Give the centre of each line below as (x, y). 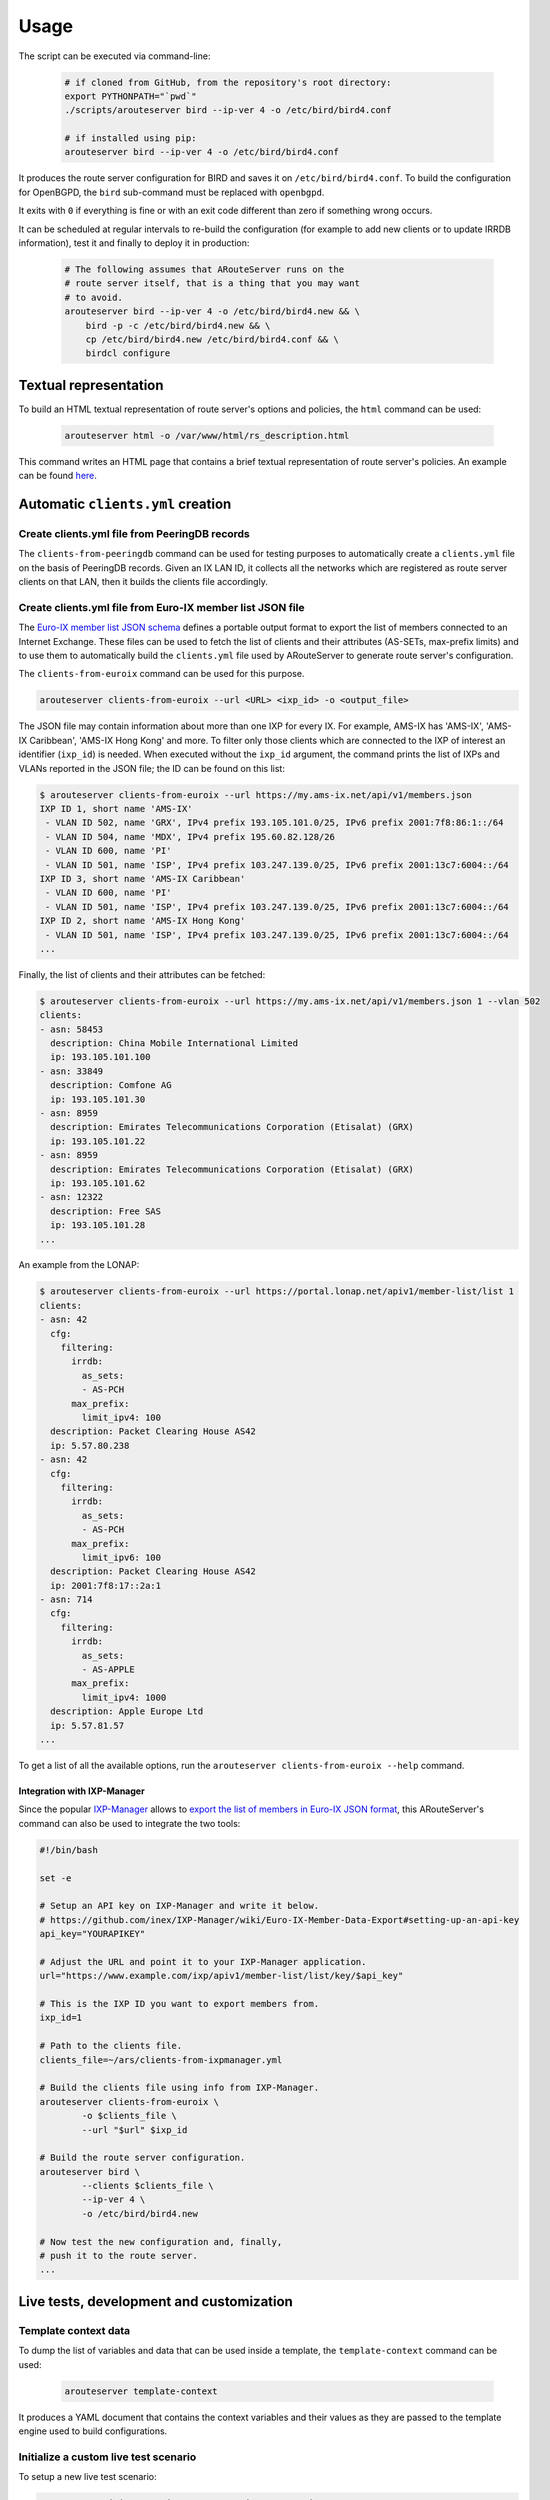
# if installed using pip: (130, 138)
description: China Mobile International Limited (174, 1043)
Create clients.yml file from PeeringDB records (134, 533)
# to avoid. (94, 297)
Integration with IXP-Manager (81, 1791)
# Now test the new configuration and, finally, (161, 2241)
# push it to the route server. (119, 2256)
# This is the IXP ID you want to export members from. (179, 2004)
